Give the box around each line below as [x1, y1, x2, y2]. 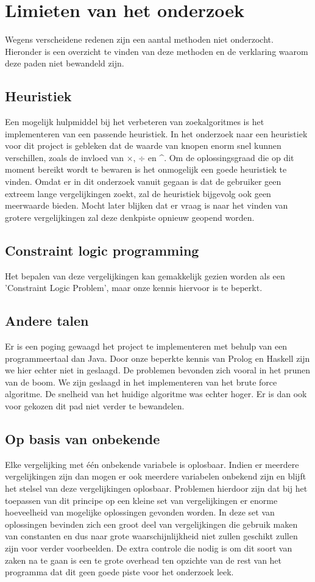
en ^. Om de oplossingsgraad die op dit [147, 151, 294, 163]
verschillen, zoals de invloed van [5, 151, 124, 163]
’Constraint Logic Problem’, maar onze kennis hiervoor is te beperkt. [5, 281, 263, 294]
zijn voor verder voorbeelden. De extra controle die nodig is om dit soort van [5, 541, 292, 554]
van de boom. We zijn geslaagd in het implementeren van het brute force [5, 375, 277, 388]
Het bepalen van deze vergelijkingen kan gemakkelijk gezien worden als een [5, 269, 285, 282]
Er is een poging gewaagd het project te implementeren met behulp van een [5, 340, 288, 353]
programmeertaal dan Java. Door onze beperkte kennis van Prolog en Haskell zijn [5, 351, 310, 364]
